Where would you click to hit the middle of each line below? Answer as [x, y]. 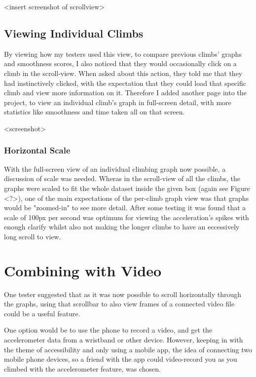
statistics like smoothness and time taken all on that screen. [94, 112]
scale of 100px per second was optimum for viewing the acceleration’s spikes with [127, 217]
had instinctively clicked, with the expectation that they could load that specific [125, 83]
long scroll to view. [33, 236]
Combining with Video [83, 270]
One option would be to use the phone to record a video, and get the [108, 330]
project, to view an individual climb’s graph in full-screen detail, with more [118, 102]
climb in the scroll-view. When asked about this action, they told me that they [123, 73]
